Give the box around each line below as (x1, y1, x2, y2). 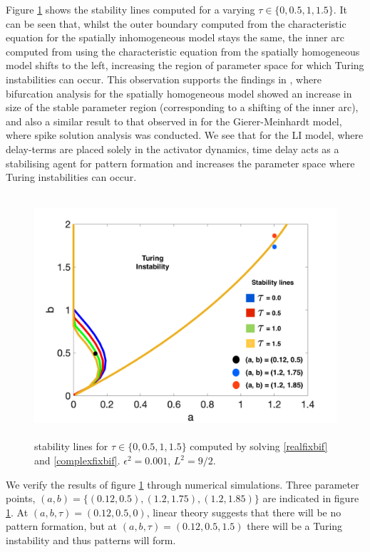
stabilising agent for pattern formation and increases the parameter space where (6, 155, 355, 170)
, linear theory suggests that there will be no (146, 504, 341, 519)
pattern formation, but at (6, 519, 118, 533)
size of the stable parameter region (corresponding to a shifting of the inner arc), (6, 100, 359, 115)
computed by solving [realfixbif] (190, 439, 328, 454)
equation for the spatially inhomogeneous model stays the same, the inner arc (6, 30, 344, 45)
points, (6, 491, 36, 506)
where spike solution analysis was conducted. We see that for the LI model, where (6, 127, 364, 142)
